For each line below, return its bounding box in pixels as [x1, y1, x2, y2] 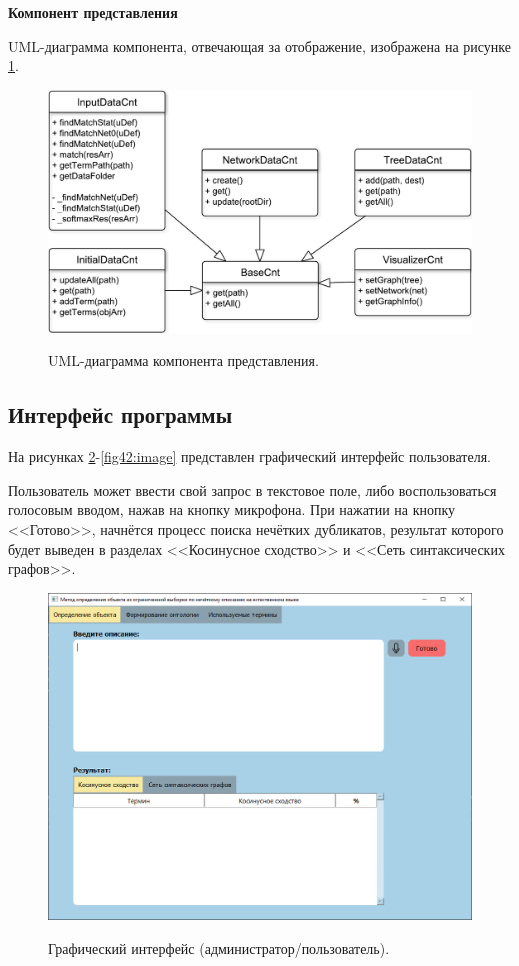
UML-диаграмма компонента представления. [48, 350, 319, 371]
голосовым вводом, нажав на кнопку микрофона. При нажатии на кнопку [8, 499, 456, 520]
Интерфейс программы [8, 399, 233, 430]
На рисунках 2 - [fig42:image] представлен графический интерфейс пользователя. [8, 446, 491, 467]
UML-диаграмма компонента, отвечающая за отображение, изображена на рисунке [8, 35, 511, 56]
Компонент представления [8, 2, 178, 22]
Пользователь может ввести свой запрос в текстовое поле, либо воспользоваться [8, 479, 497, 500]
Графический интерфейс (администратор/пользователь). [48, 937, 390, 958]
